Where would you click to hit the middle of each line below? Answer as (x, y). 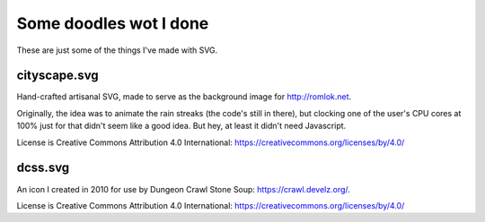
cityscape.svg (57, 76)
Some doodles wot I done (113, 23)
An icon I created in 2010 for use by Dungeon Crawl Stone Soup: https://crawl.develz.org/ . (183, 189)
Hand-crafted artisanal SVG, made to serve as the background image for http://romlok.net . (184, 97)
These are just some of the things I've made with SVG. (117, 50)
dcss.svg (43, 168)
